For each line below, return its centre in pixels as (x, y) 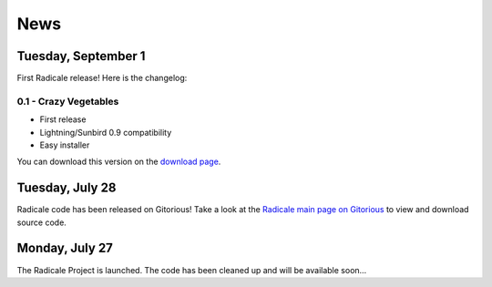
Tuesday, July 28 (67, 188)
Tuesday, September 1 (81, 56)
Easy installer (65, 145)
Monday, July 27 (65, 248)
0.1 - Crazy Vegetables (68, 101)
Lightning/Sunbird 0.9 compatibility (106, 132)
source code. (42, 222)
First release (63, 119)
